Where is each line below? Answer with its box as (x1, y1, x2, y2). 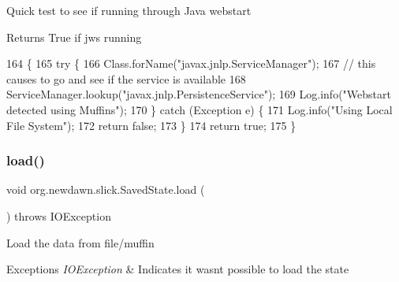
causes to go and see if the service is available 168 (6, 70, 246, 87)
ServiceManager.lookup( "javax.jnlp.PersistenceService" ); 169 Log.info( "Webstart (6, 86, 391, 102)
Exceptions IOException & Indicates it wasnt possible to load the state (6, 261, 349, 277)
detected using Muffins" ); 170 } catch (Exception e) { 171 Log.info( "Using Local (6, 101, 393, 117)
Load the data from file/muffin (6, 234, 155, 250)
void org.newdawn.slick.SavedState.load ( (6, 181, 205, 198)
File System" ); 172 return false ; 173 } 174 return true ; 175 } (6, 117, 296, 133)
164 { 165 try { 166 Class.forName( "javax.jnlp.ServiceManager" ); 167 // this (6, 55, 376, 72)
